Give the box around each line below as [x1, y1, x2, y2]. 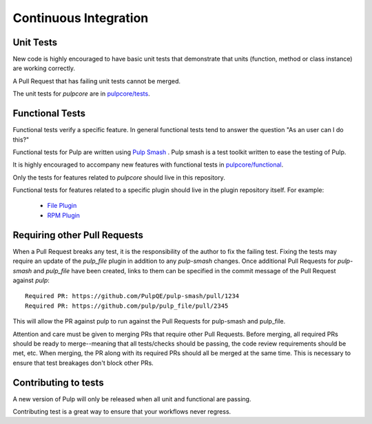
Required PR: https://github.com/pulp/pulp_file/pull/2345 [25, 301, 229, 310]
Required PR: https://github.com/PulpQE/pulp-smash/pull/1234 [25, 293, 240, 300]
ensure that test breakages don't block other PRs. [12, 359, 154, 367]
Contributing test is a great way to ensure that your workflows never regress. [12, 407, 231, 416]
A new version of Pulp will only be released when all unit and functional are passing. [12, 394, 251, 403]
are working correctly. [12, 64, 76, 72]
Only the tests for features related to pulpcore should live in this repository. [12, 173, 225, 182]
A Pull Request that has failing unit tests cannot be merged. [12, 76, 181, 85]
